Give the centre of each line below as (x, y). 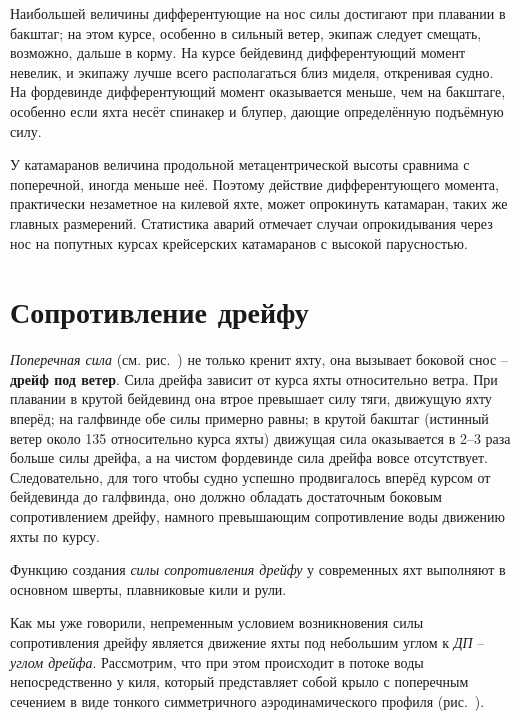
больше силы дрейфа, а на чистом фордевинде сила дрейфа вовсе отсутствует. (249, 457)
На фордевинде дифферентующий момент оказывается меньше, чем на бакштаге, (258, 91)
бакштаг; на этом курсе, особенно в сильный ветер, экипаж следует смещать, (246, 32)
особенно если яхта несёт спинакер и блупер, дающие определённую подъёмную (257, 110)
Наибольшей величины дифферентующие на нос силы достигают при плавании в (258, 13)
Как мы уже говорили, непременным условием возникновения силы (217, 622)
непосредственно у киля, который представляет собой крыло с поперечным (239, 681)
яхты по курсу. (55, 535)
